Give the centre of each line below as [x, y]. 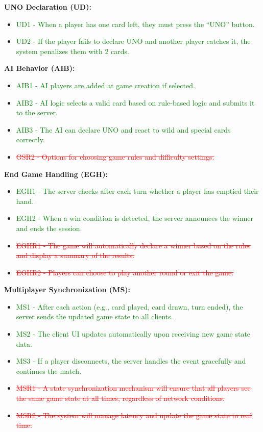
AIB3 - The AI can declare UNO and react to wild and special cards [123, 129]
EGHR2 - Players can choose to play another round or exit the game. [125, 272]
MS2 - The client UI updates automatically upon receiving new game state [133, 334]
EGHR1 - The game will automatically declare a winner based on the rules [133, 245]
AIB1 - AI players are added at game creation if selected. [105, 85]
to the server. [37, 112]
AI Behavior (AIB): [40, 68]
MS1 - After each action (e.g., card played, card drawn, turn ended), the [129, 306]
